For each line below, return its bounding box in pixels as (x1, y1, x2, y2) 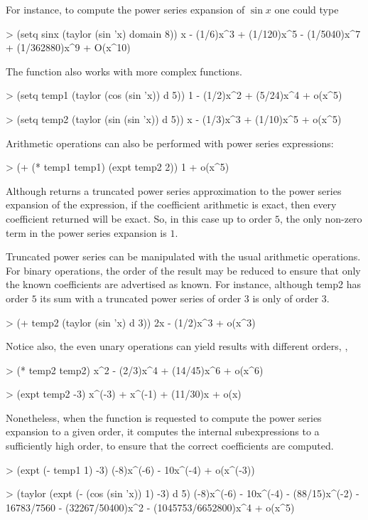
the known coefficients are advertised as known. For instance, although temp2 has (6, 277, 362, 292)
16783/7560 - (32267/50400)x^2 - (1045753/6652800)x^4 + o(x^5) (6, 499, 295, 514)
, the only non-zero (280, 211, 362, 225)
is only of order (252, 290, 319, 305)
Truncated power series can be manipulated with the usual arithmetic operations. (6, 249, 361, 264)
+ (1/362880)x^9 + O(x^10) (6, 40, 131, 55)
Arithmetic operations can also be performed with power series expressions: (6, 135, 334, 150)
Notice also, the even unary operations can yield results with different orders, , (6, 339, 348, 354)
